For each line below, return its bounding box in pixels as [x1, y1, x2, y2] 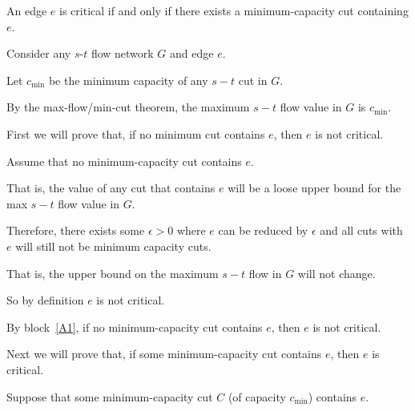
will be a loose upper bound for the [228, 179, 401, 196]
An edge [6, 2, 47, 18]
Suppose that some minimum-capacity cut [6, 388, 213, 405]
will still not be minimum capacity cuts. [15, 237, 212, 254]
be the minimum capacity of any [48, 71, 208, 88]
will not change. [297, 264, 376, 281]
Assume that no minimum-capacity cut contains [6, 152, 242, 169]
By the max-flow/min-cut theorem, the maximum [6, 99, 250, 115]
